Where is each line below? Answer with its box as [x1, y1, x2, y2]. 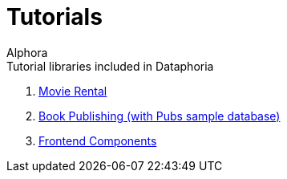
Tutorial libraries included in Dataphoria [6, 59, 214, 73]
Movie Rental [38, 83, 107, 98]
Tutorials [6, 3, 103, 31]
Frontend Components [38, 133, 157, 148]
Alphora [6, 45, 48, 59]
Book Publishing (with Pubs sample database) [38, 108, 281, 123]
